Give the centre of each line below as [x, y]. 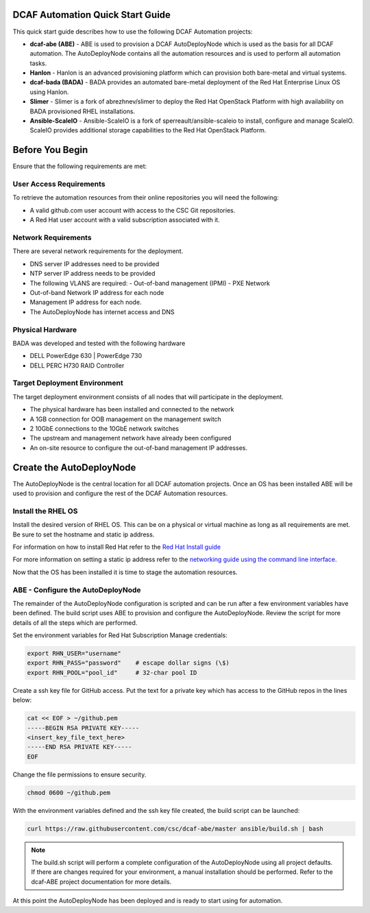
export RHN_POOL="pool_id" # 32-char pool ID [112, 673]
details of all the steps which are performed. [75, 622]
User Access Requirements [59, 184]
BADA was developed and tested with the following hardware [99, 343]
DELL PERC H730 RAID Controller [77, 365]
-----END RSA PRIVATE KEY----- [80, 747]
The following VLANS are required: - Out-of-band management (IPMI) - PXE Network [150, 283]
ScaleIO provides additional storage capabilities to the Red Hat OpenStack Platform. [148, 130]
